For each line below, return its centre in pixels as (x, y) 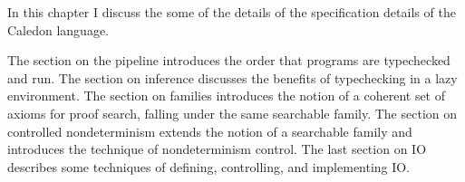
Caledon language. (58, 29)
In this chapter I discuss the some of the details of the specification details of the (232, 12)
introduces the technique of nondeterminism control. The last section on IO (217, 149)
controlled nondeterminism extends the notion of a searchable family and (210, 131)
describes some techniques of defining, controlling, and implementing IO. (209, 166)
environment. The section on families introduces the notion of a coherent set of (227, 96)
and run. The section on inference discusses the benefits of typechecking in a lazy (232, 77)
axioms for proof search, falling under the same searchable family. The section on (232, 113)
